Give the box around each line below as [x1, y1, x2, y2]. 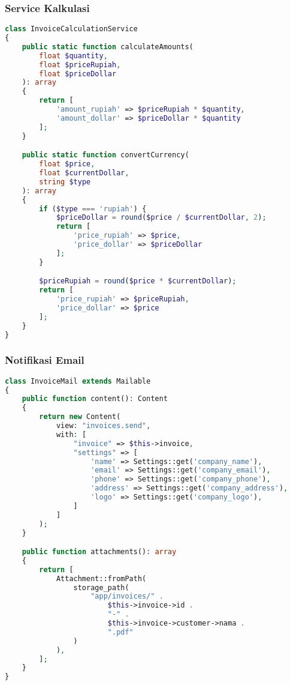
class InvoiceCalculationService [5, 25, 138, 34]
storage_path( [73, 583, 129, 592]
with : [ [56, 430, 87, 439]
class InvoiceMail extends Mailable [5, 376, 151, 385]
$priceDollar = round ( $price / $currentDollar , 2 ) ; [56, 213, 266, 222]
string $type [39, 177, 91, 186]
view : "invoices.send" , [56, 421, 151, 430]
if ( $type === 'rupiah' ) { [39, 204, 147, 213]
